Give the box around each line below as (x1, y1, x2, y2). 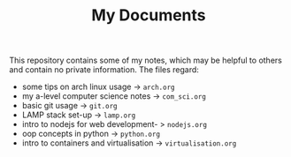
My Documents (91, 5, 206, 26)
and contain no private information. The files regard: (9, 64, 199, 75)
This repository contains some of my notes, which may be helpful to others (9, 55, 283, 66)
